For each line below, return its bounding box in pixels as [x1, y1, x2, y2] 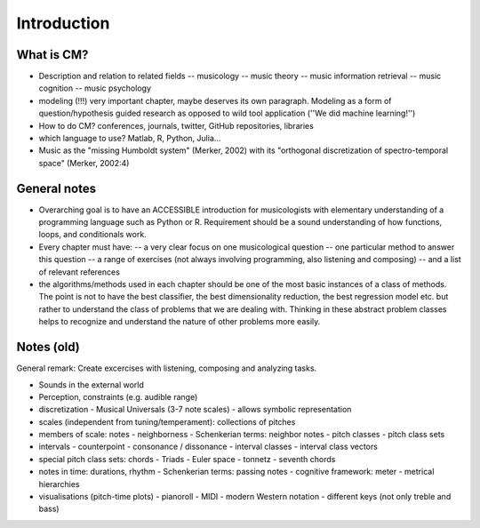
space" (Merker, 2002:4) [38, 157, 130, 168]
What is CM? [16, 47, 89, 62]
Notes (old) [16, 340, 80, 355]
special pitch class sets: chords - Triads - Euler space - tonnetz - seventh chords [38, 453, 336, 464]
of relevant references [38, 267, 120, 277]
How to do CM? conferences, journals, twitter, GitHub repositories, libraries [38, 120, 315, 131]
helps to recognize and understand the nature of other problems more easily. [38, 316, 321, 327]
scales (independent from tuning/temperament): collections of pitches [38, 416, 296, 427]
